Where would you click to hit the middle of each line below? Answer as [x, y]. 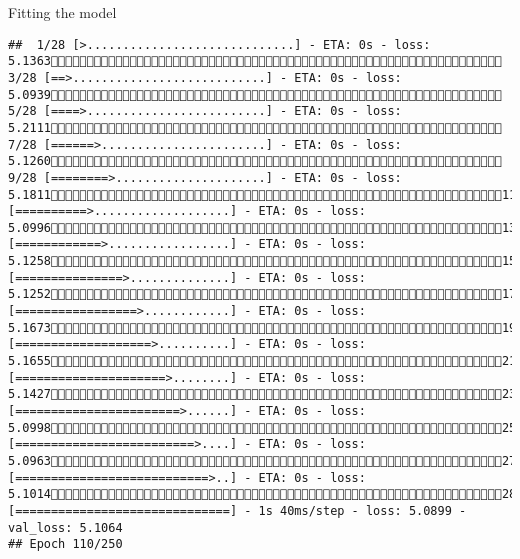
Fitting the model [62, 12]
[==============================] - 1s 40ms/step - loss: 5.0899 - [237, 510]
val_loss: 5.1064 [65, 527]
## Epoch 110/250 [65, 544]
